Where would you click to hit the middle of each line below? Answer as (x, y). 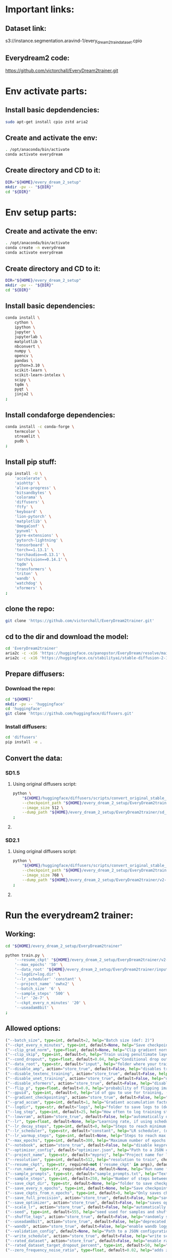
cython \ (24, 323)
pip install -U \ (24, 474)
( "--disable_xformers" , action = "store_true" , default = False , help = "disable (88, 1083)
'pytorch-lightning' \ (39, 540)
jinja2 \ (24, 394)
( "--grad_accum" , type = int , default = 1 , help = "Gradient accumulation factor (88, 1102)
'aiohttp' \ (27, 483)
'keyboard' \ (28, 512)
